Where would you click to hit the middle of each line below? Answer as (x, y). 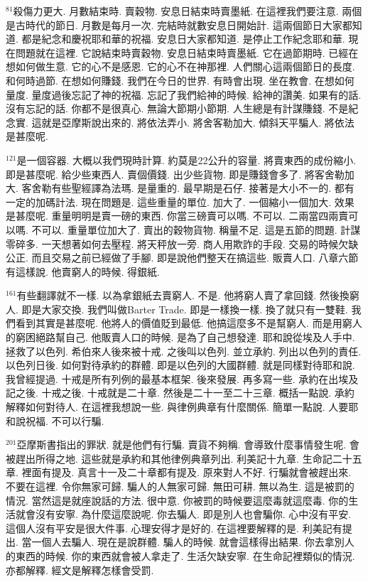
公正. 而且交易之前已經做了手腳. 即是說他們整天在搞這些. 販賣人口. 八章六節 (182, 258)
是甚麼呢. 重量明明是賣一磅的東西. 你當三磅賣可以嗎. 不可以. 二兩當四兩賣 (177, 216)
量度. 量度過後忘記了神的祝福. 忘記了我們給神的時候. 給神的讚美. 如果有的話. (184, 94)
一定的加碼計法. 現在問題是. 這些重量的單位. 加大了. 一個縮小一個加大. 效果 (180, 201)
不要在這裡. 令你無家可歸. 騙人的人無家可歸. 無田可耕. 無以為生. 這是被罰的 (180, 486)
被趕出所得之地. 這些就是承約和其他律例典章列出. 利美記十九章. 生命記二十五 (184, 458)
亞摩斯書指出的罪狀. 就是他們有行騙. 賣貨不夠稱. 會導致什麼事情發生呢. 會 (188, 444)
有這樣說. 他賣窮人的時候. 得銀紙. (83, 271)
